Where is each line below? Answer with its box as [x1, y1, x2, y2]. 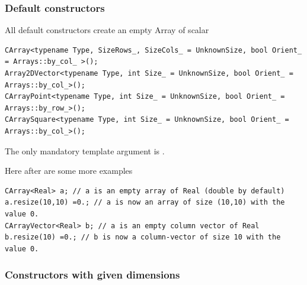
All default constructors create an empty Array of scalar [5, 24, 209, 36]
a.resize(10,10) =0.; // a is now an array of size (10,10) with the [5, 198, 285, 207]
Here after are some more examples [5, 164, 133, 177]
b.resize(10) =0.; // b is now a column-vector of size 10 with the [5, 233, 281, 242]
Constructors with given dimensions [5, 267, 180, 282]
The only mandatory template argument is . [5, 144, 165, 157]
